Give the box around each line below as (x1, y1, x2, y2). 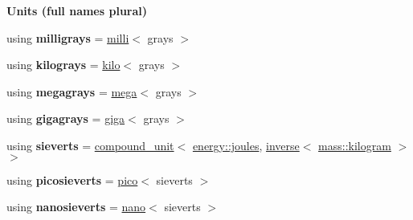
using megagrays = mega (6, 83, 137, 100)
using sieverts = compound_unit (6, 136, 174, 153)
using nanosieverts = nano (6, 198, 146, 215)
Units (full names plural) (6, 2, 148, 18)
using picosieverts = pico (6, 171, 138, 188)
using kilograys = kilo (6, 56, 121, 73)
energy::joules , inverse (192, 136, 300, 153)
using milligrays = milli (6, 29, 129, 46)
